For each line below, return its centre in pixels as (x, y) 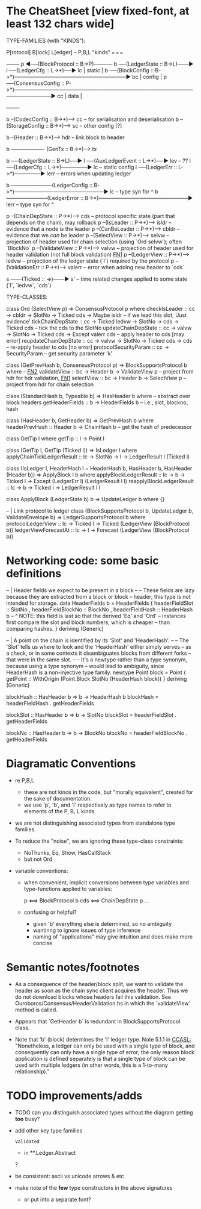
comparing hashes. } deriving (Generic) (55, 628)
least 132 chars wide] (60, 24)
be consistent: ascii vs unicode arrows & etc (69, 1176)
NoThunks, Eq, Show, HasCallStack (67, 852)
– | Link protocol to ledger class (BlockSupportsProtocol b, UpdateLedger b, (100, 511)
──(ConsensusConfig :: (35, 83)
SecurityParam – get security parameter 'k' (59, 353)
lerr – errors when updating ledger (89, 173)
